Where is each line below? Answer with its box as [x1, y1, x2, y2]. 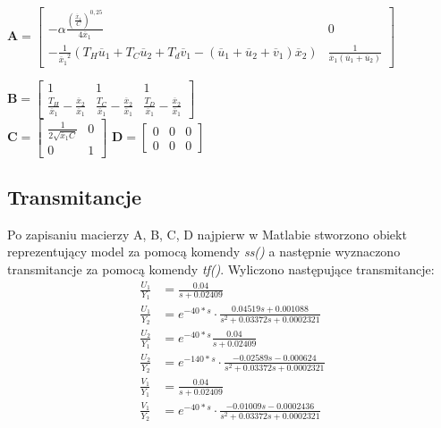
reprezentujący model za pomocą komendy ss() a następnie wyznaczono [7, 242, 401, 261]
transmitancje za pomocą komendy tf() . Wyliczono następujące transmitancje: [7, 259, 435, 278]
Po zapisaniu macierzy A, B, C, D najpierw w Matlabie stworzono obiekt [7, 224, 407, 243]
